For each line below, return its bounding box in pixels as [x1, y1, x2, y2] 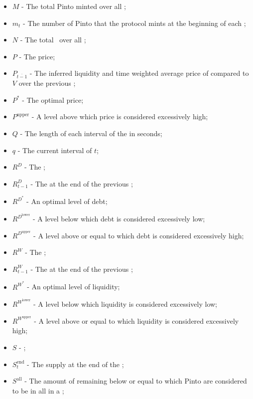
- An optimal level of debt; [26, 196, 108, 206]
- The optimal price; [22, 94, 84, 105]
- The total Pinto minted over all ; [21, 1, 126, 11]
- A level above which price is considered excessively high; [31, 111, 208, 122]
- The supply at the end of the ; [27, 359, 124, 369]
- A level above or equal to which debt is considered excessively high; [33, 230, 244, 240]
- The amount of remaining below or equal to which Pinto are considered [24, 376, 247, 386]
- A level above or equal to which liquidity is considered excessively [34, 315, 239, 326]
